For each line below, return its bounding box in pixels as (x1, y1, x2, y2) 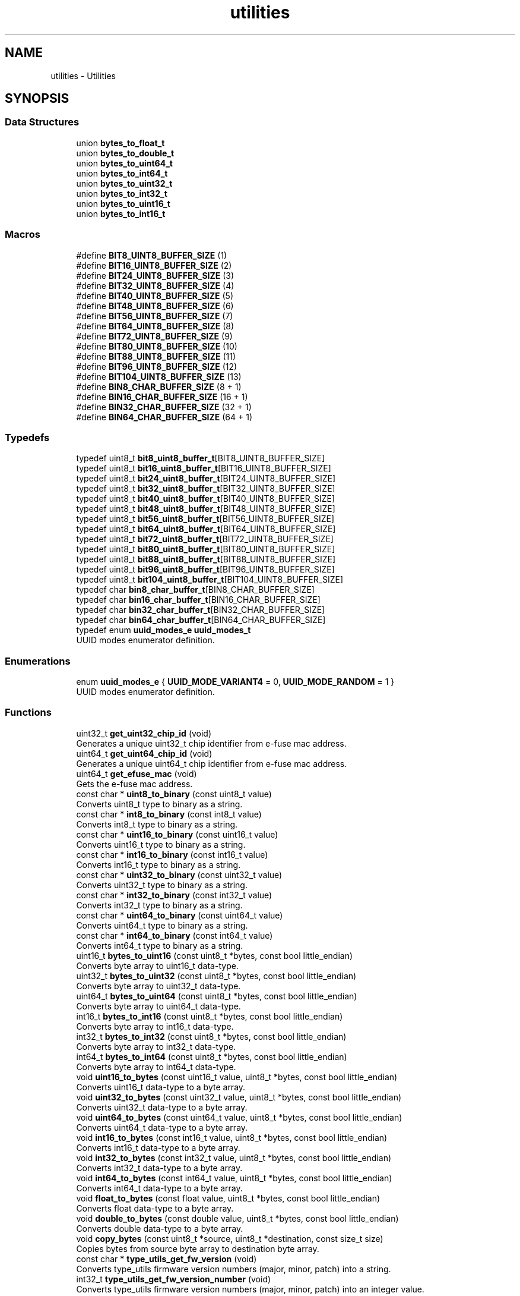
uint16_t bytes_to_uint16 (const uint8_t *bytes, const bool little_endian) (76, 950, 353, 961)
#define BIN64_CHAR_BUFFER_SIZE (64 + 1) (76, 411, 252, 422)
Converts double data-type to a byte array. (76, 1223, 243, 1234)
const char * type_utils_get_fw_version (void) (76, 1253, 257, 1264)
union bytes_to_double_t (76, 147, 175, 158)
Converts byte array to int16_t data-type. (76, 1021, 234, 1031)
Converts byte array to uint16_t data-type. (76, 960, 239, 971)
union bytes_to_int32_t (76, 188, 167, 199)
